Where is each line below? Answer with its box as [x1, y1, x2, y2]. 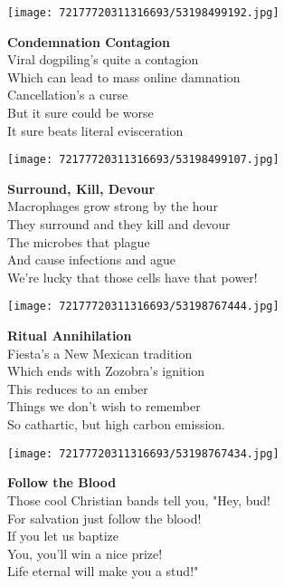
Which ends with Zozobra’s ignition [7, 361, 204, 380]
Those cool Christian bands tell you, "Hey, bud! [7, 490, 270, 509]
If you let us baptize [7, 526, 118, 545]
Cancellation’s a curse [7, 85, 128, 104]
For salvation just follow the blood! [7, 508, 202, 527]
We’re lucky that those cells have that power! [7, 267, 258, 286]
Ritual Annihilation [7, 326, 132, 345]
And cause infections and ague [7, 250, 176, 269]
